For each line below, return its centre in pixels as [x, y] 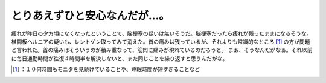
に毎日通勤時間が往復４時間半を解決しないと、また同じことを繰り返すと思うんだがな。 [120, 58]
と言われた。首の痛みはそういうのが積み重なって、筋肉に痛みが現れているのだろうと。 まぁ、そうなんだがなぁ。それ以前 [162, 50]
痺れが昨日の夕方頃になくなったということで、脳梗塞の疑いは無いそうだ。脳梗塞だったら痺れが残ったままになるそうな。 [161, 33]
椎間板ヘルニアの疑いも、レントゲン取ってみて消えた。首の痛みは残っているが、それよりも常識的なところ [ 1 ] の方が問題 [161, 41]
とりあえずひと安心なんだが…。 [91, 16]
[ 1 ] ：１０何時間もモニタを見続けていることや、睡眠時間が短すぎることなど [107, 69]
